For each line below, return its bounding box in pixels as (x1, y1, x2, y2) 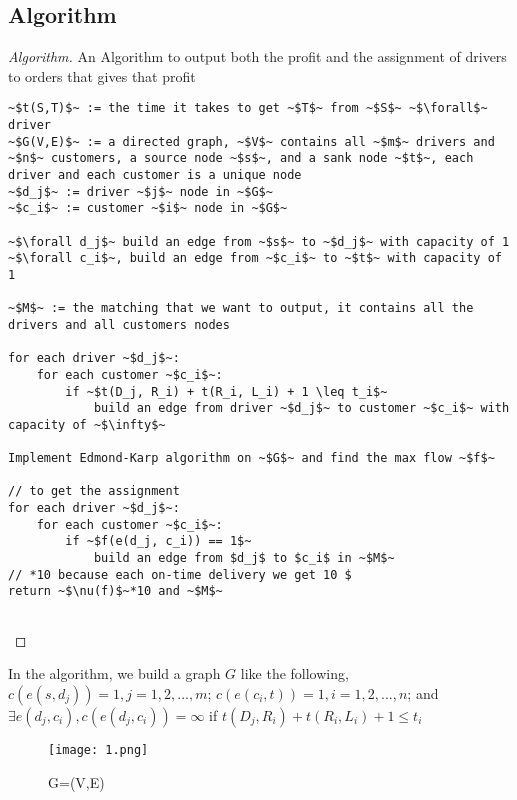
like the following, (240, 663, 349, 684)
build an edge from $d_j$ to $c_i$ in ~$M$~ (93, 551, 395, 566)
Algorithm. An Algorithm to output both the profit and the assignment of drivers (8, 46, 507, 67)
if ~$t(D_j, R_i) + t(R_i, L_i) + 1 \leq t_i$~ (65, 384, 388, 399)
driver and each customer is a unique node (8, 168, 302, 183)
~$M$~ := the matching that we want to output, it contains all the (8, 301, 474, 316)
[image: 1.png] (48, 742, 149, 757)
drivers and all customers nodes (8, 317, 230, 332)
